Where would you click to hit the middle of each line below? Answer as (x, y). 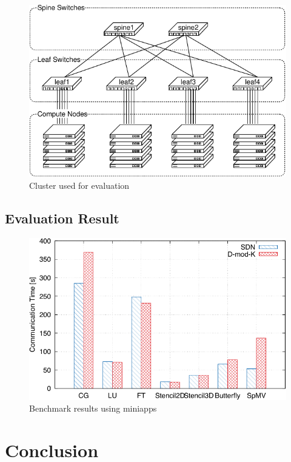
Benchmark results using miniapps (93, 408)
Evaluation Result (62, 218)
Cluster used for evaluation (79, 185)
